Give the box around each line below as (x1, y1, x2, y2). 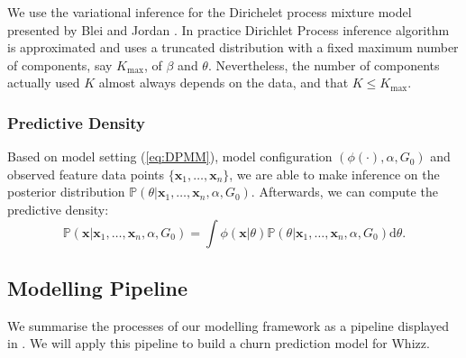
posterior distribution (7, 182, 125, 201)
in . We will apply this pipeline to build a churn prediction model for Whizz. (7, 334, 430, 353)
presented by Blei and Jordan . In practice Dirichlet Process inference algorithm (7, 20, 450, 39)
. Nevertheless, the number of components (207, 55, 440, 74)
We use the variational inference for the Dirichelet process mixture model (7, 3, 412, 21)
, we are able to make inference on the (229, 164, 440, 183)
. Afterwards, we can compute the (251, 182, 438, 201)
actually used (7, 73, 80, 92)
